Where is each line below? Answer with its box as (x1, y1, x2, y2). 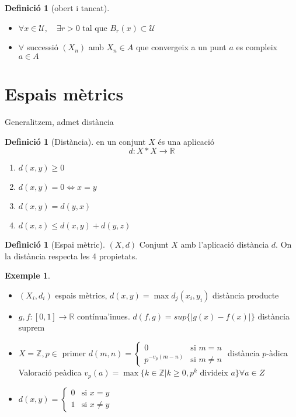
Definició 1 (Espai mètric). (5, 238, 105, 251)
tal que (82, 21, 107, 33)
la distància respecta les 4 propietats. (5, 249, 138, 262)
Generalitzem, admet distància (5, 115, 114, 127)
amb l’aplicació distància (180, 238, 269, 251)
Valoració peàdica (18, 366, 82, 378)
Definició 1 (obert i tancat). (5, 2, 110, 13)
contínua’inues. (77, 310, 130, 322)
